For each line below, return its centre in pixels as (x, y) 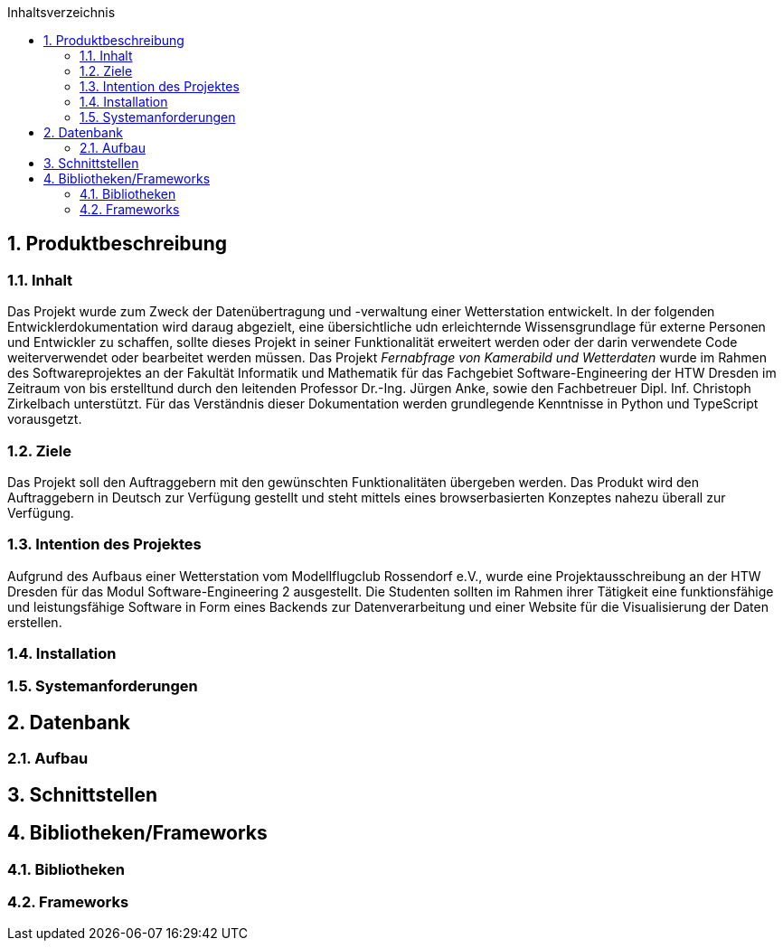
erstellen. (35, 622)
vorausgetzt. (45, 419)
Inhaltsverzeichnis (61, 12)
